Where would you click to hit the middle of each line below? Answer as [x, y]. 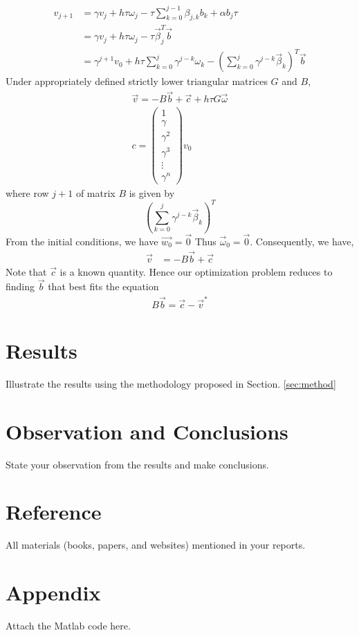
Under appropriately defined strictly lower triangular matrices [137, 81]
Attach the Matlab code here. [68, 626]
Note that [26, 271]
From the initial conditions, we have [82, 241]
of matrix [95, 192]
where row [27, 192]
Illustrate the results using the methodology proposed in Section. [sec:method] [171, 383]
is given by [152, 192]
